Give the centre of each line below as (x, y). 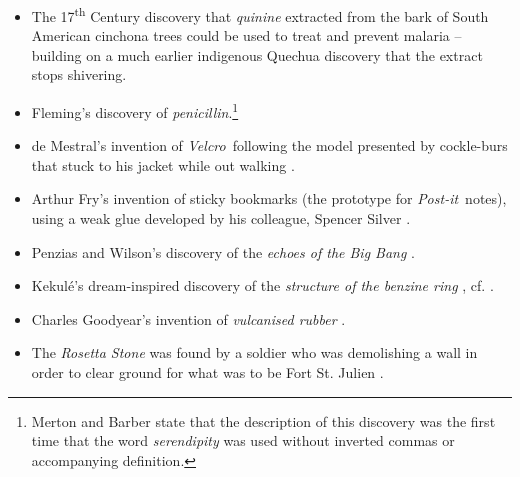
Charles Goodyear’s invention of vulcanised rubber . (188, 318)
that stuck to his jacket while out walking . (163, 164)
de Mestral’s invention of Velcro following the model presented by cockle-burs (269, 145)
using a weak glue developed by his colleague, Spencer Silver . (221, 218)
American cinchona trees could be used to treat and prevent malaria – (246, 35)
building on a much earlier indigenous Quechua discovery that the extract (257, 54)
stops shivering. (79, 74)
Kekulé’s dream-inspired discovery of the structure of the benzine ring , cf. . (262, 285)
